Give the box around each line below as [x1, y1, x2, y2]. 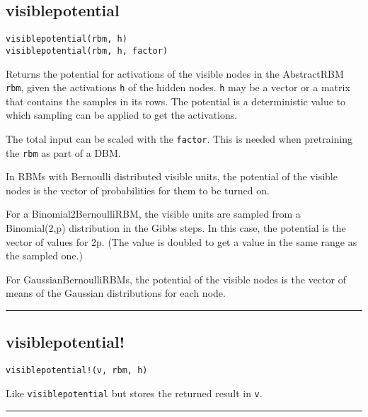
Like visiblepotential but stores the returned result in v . [6, 385, 263, 400]
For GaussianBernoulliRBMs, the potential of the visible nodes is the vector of [6, 271, 346, 286]
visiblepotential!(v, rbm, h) [6, 365, 148, 376]
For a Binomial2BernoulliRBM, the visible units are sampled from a [6, 206, 301, 221]
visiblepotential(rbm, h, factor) [6, 45, 168, 56]
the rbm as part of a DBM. [6, 145, 121, 160]
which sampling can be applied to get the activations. [6, 107, 238, 122]
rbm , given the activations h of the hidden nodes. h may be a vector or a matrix [6, 80, 350, 95]
